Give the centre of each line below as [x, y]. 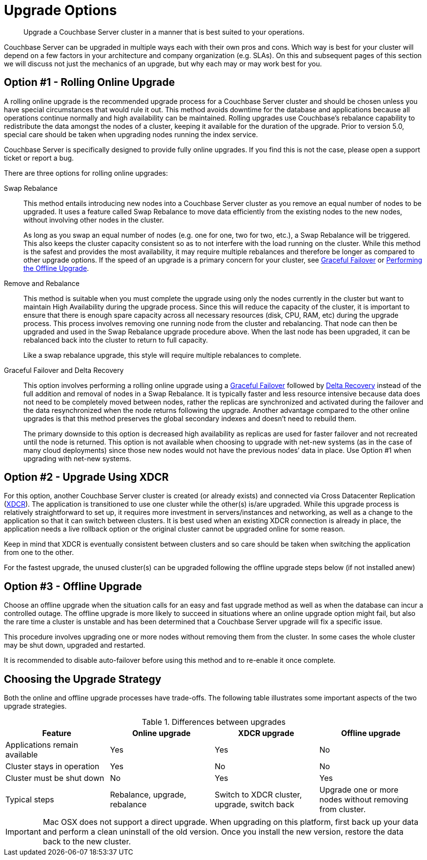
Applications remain [42, 745]
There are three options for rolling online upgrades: [86, 173]
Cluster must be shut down [55, 778]
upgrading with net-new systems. [77, 458]
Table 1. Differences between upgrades [214, 722]
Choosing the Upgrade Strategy [83, 679]
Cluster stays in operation [52, 767]
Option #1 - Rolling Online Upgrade [90, 82]
